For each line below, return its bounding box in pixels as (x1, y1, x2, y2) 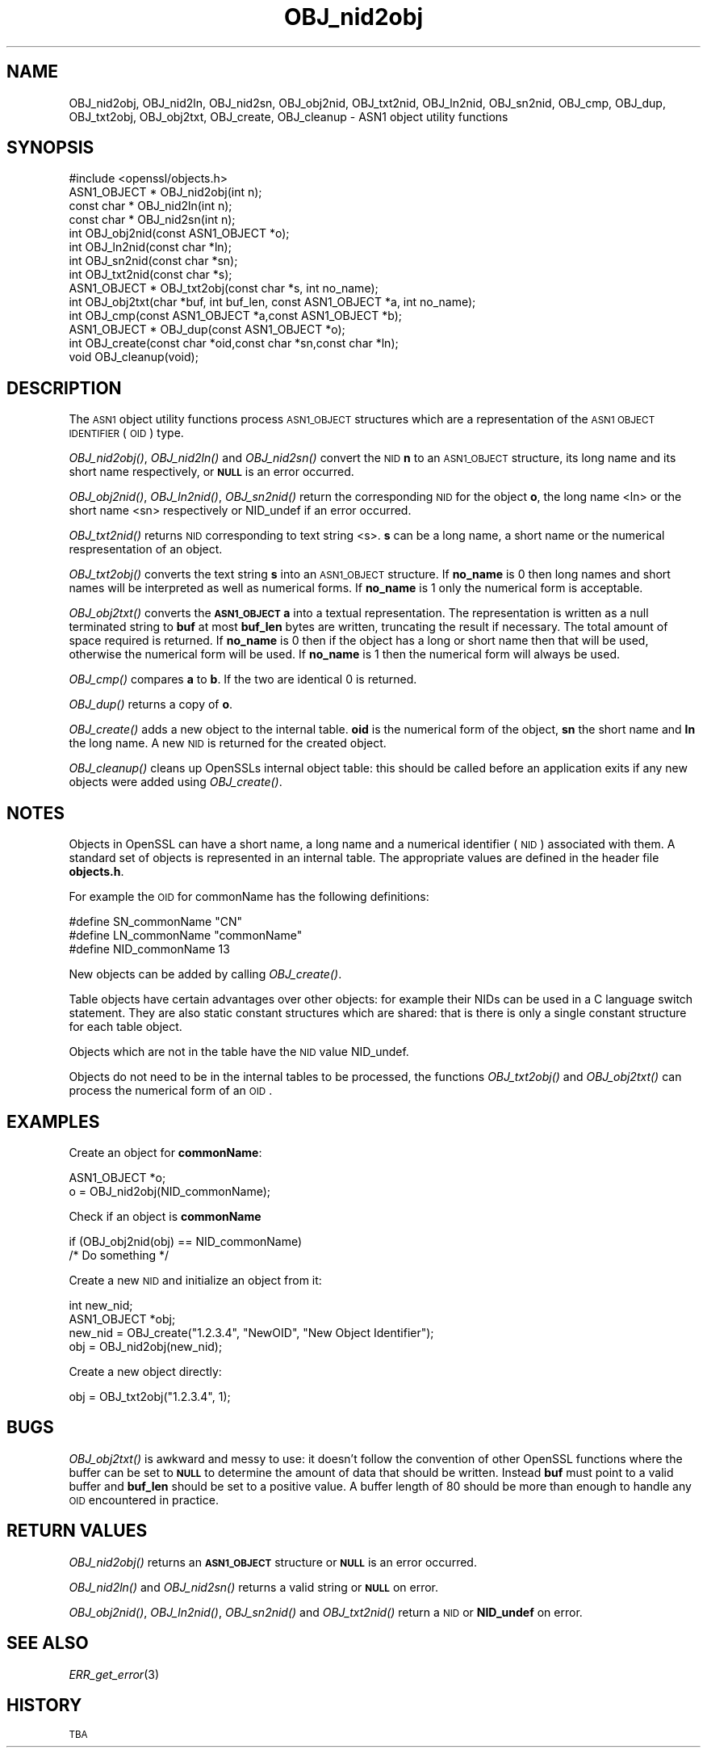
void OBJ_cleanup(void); (69, 350, 199, 364)
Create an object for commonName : (69, 1145, 262, 1159)
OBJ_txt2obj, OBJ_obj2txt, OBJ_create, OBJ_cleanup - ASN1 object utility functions (69, 109, 508, 124)
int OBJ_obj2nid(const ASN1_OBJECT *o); (69, 226, 290, 241)
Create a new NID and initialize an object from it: (69, 1272, 322, 1287)
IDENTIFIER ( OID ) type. (69, 426, 184, 440)
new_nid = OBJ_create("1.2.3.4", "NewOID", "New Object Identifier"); (69, 1325, 434, 1340)
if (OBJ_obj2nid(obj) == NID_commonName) (69, 1234, 303, 1248)
